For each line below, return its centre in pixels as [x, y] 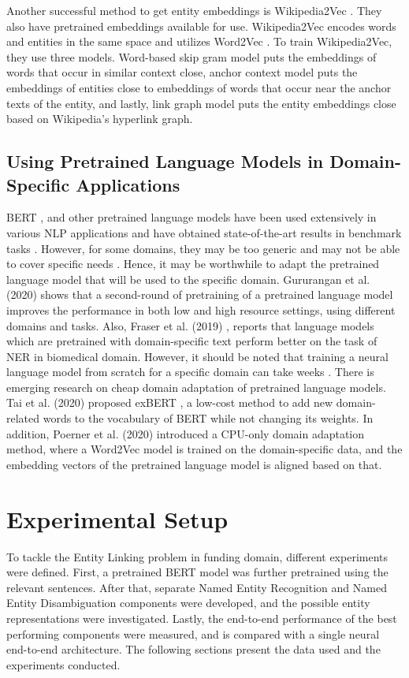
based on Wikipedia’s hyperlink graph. [100, 119]
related [23, 418]
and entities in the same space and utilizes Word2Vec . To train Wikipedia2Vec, [199, 41]
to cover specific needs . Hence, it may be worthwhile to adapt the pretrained [193, 264]
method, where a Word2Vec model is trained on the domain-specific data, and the [204, 449]
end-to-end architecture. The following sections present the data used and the [193, 649]
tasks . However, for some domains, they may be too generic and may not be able [203, 248]
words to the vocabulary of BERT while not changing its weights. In [208, 418]
